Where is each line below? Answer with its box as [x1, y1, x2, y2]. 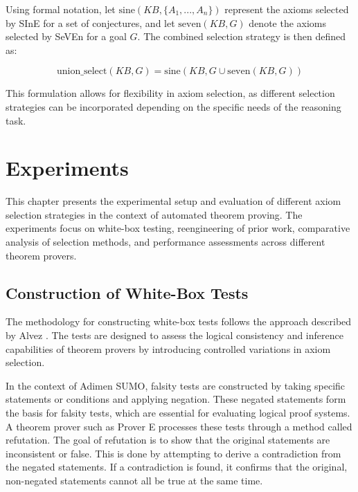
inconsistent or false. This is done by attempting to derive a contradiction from [6, 446, 341, 460]
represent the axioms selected [224, 2, 349, 16]
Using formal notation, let [6, 2, 116, 16]
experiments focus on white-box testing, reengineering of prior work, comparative [6, 221, 350, 235]
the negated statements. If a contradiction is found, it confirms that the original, [6, 459, 348, 474]
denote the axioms [249, 15, 327, 30]
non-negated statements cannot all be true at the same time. [6, 473, 263, 487]
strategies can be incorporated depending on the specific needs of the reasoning [6, 99, 341, 113]
